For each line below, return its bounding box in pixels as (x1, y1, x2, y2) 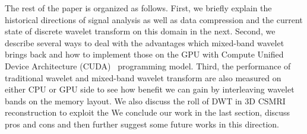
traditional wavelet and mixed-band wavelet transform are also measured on (5, 71, 281, 84)
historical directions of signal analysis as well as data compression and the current (5, 13, 303, 25)
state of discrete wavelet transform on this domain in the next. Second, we (5, 25, 276, 37)
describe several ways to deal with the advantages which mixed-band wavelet (5, 36, 284, 49)
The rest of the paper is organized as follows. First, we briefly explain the (5, 2, 272, 14)
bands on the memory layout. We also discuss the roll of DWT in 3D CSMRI (5, 94, 286, 107)
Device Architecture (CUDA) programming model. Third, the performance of (5, 59, 291, 72)
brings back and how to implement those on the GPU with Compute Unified (5, 48, 284, 60)
